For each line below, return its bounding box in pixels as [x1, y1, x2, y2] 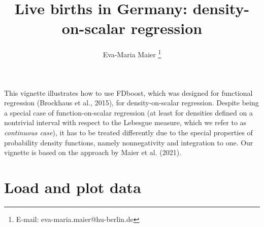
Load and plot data [4, 176, 141, 197]
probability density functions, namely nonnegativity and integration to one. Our [4, 137, 253, 147]
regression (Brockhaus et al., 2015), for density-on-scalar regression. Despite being [4, 97, 259, 108]
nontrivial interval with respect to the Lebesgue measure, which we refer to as [4, 117, 247, 128]
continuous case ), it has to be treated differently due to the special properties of [4, 127, 253, 137]
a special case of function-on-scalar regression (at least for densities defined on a [4, 107, 253, 118]
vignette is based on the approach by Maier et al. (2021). [4, 147, 182, 158]
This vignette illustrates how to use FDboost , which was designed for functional [4, 87, 253, 98]
